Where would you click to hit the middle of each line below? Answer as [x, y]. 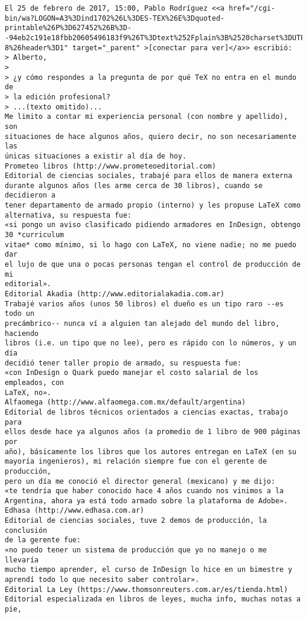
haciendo [22, 333]
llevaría [22, 560]
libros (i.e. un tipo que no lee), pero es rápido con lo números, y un [151, 343]
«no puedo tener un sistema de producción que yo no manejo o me [136, 550]
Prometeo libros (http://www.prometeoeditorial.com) [110, 166]
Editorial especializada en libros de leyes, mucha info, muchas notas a [153, 599]
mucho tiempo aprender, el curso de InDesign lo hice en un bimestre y [148, 570]
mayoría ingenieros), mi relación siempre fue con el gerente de [136, 462]
